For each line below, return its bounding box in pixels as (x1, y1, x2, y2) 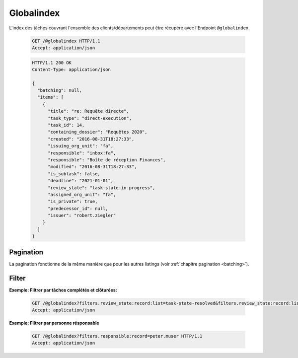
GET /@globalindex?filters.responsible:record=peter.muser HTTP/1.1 (32, 333, 203, 339)
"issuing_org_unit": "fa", (48, 143, 114, 149)
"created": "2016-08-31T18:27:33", (48, 136, 135, 142)
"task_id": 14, (48, 122, 85, 128)
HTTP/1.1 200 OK (32, 60, 72, 66)
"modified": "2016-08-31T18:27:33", (48, 164, 137, 170)
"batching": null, (37, 87, 82, 93)
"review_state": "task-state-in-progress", (48, 185, 155, 191)
